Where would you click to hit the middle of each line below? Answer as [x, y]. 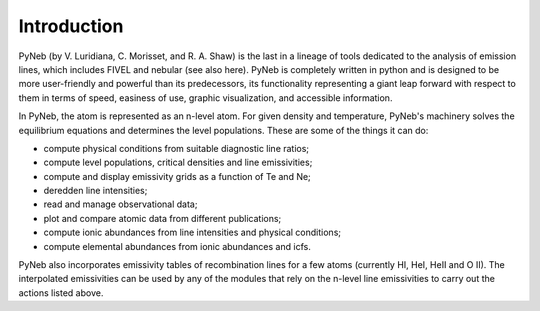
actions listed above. [61, 292]
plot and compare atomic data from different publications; [162, 218]
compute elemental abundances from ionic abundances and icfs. [177, 246]
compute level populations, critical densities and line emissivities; [178, 162]
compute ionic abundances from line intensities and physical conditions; [192, 232]
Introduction [71, 26]
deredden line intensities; [95, 191]
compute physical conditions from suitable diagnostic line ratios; [176, 148]
